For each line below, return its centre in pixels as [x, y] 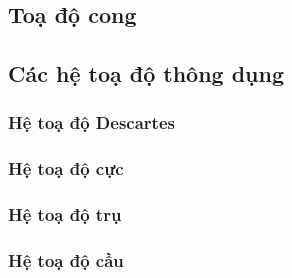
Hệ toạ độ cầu [66, 260]
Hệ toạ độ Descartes [91, 122]
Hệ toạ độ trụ [65, 214]
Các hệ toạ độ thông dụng [146, 73]
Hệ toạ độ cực [66, 168]
